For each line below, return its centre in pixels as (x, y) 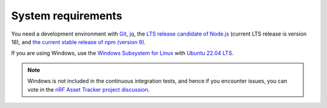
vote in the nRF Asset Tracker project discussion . (89, 89)
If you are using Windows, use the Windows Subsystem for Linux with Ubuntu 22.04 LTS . (122, 53)
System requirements (67, 16)
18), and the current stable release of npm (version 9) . (78, 42)
